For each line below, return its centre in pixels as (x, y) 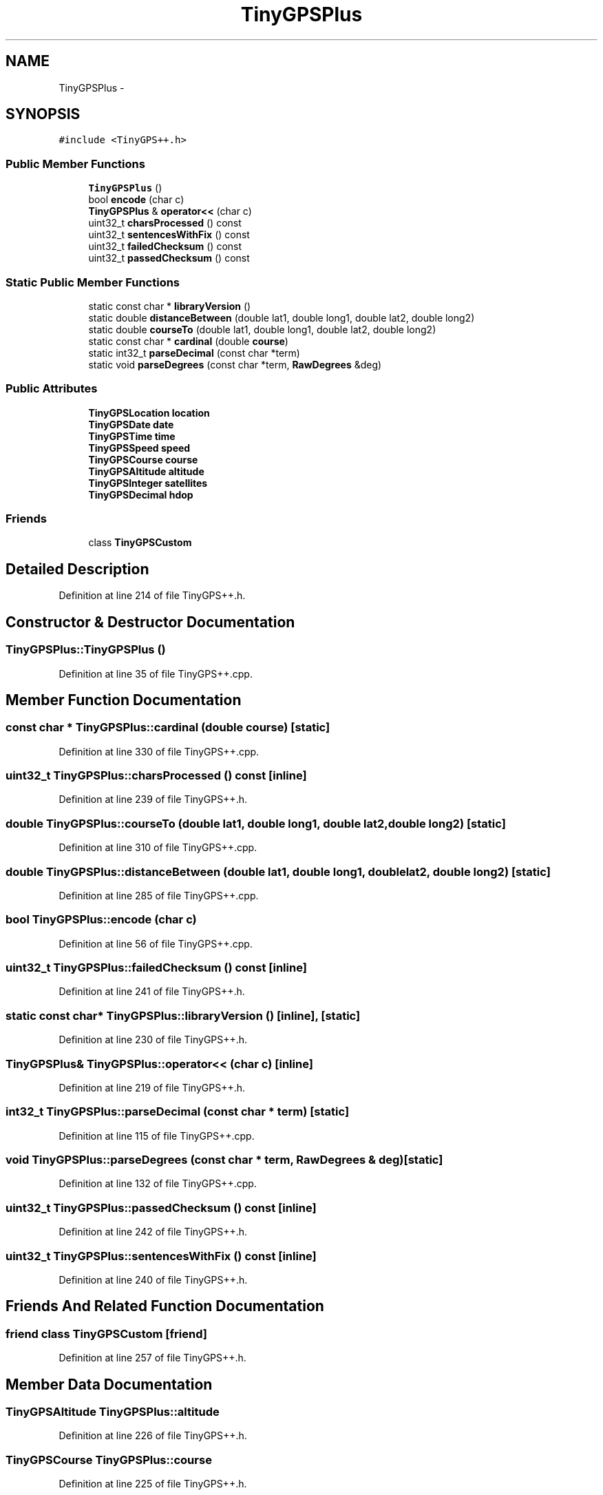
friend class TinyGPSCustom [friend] (106, 1334)
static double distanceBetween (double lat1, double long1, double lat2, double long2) (282, 317)
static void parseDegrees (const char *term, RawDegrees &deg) (235, 364)
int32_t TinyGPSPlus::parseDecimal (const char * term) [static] (178, 1112)
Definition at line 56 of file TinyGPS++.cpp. (156, 943)
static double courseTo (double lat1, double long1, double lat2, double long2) (262, 329)
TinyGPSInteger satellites (148, 483)
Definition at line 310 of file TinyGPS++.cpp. (158, 848)
